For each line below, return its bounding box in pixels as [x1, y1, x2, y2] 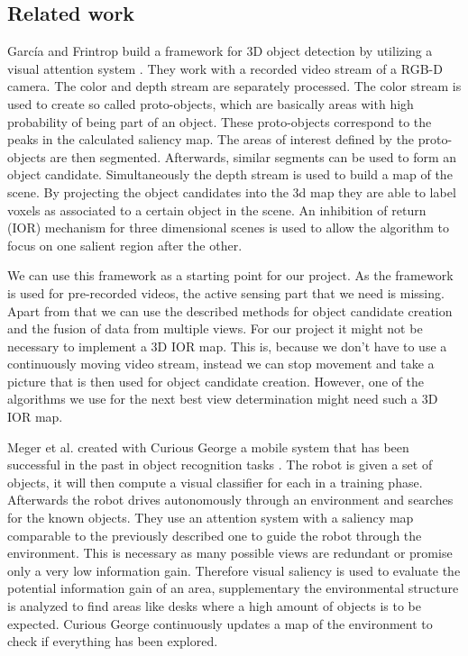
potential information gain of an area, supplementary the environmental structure [7, 579, 459, 597]
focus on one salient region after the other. [7, 235, 243, 254]
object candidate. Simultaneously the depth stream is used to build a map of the [7, 165, 453, 184]
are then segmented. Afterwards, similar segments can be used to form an [50, 147, 457, 166]
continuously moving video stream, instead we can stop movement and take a [7, 354, 435, 373]
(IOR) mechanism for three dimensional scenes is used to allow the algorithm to [7, 218, 449, 237]
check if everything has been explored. [7, 632, 218, 651]
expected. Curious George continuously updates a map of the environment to [7, 614, 433, 633]
